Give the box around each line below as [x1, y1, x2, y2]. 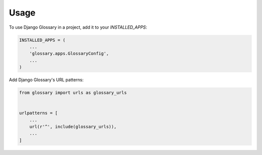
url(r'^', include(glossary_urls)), [29, 124, 116, 130]
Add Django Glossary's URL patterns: [9, 77, 84, 83]
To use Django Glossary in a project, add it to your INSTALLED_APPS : [9, 24, 147, 30]
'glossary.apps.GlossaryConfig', [29, 51, 109, 56]
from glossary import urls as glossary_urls [19, 90, 127, 96]
